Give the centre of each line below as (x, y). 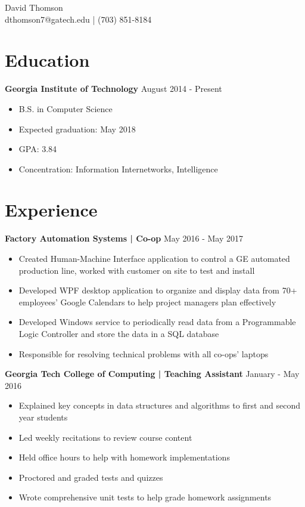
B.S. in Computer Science (66, 108)
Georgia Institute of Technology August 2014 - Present (113, 89)
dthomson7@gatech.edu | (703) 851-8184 (78, 19)
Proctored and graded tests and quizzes (91, 477)
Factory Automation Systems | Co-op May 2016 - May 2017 (124, 238)
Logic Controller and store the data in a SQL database (119, 333)
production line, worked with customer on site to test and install (137, 270)
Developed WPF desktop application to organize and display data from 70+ (158, 290)
